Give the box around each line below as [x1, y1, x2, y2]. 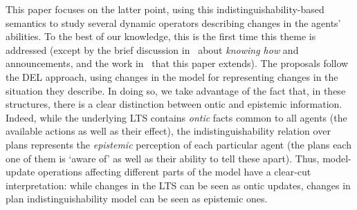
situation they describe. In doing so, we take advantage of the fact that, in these [6, 83, 346, 97]
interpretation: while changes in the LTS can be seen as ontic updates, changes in [6, 178, 351, 192]
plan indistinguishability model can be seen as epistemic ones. [6, 191, 268, 206]
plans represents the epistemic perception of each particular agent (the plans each [6, 137, 351, 151]
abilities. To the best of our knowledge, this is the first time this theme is [6, 29, 316, 44]
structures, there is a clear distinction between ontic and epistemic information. [6, 97, 342, 111]
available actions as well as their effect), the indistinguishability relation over [6, 124, 331, 138]
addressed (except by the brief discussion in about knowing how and [6, 42, 299, 57]
